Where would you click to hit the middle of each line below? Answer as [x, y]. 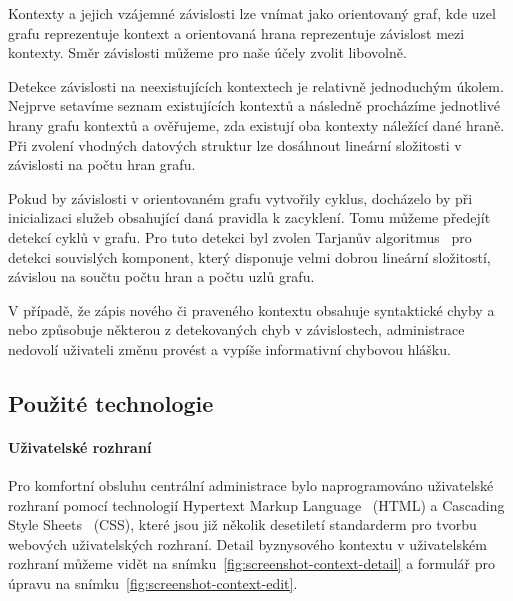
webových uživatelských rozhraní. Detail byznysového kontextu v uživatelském [247, 543]
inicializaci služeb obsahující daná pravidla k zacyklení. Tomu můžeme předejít [249, 217]
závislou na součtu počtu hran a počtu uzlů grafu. [161, 276]
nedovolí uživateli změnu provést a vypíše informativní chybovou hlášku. [229, 348]
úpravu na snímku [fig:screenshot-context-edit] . [153, 583]
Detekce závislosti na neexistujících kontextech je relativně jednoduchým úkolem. [256, 85]
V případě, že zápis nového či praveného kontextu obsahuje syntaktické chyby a [251, 309]
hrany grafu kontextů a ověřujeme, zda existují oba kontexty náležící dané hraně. [256, 124]
